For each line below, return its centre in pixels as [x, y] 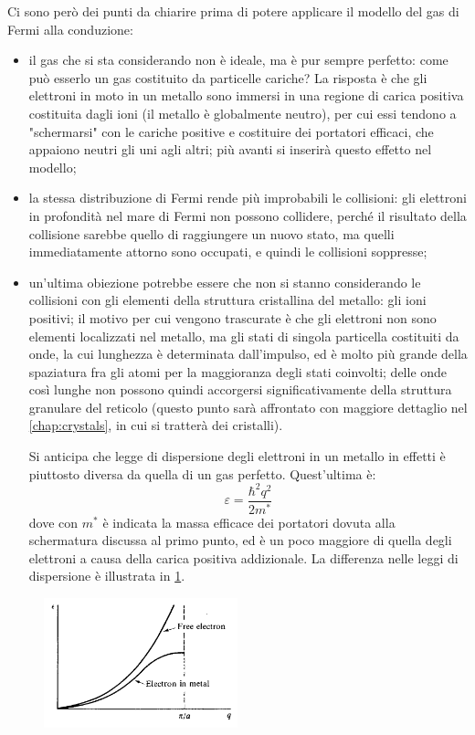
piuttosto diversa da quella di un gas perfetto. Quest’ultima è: [202, 473]
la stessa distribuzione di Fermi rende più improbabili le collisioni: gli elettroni [248, 198]
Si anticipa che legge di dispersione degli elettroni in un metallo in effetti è [237, 456]
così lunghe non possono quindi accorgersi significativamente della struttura [240, 389]
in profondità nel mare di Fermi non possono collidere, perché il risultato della [248, 215]
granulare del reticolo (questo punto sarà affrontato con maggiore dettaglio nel [248, 407]
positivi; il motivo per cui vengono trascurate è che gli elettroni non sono [232, 317]
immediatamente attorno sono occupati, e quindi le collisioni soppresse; [228, 252]
